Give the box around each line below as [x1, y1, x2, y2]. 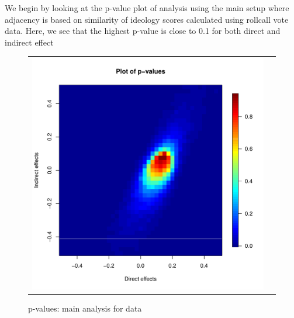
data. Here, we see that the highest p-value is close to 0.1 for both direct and [5, 25, 281, 37]
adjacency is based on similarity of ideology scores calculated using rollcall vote [5, 13, 289, 25]
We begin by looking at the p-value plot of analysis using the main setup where [5, 2, 289, 13]
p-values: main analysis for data [28, 302, 142, 314]
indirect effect [5, 36, 54, 48]
